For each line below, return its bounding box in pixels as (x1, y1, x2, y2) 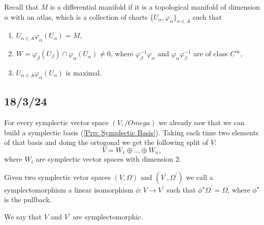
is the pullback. (4, 194, 52, 205)
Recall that (4, 2, 39, 12)
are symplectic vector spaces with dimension (36, 154, 174, 164)
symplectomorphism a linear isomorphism (4, 184, 134, 195)
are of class (193, 48, 228, 59)
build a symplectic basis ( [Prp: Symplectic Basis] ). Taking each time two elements (4, 127, 259, 137)
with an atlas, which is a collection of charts (11, 11, 148, 22)
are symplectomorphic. (73, 211, 143, 221)
